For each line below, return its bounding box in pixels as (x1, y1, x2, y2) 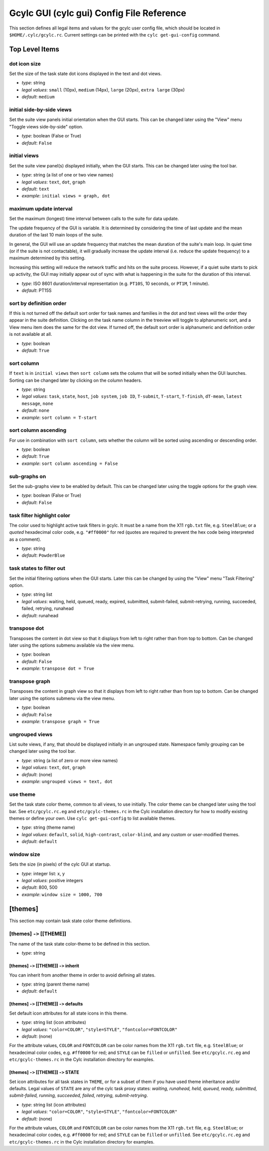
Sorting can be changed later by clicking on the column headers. (9, 377, 142, 383)
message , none (21, 400, 53, 406)
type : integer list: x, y (21, 870, 65, 877)
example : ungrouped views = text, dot (21, 779, 113, 785)
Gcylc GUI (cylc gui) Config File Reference (9, 7, 186, 18)
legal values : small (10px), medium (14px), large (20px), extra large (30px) (21, 86, 185, 92)
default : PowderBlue (21, 552, 65, 558)
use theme (9, 791, 36, 798)
